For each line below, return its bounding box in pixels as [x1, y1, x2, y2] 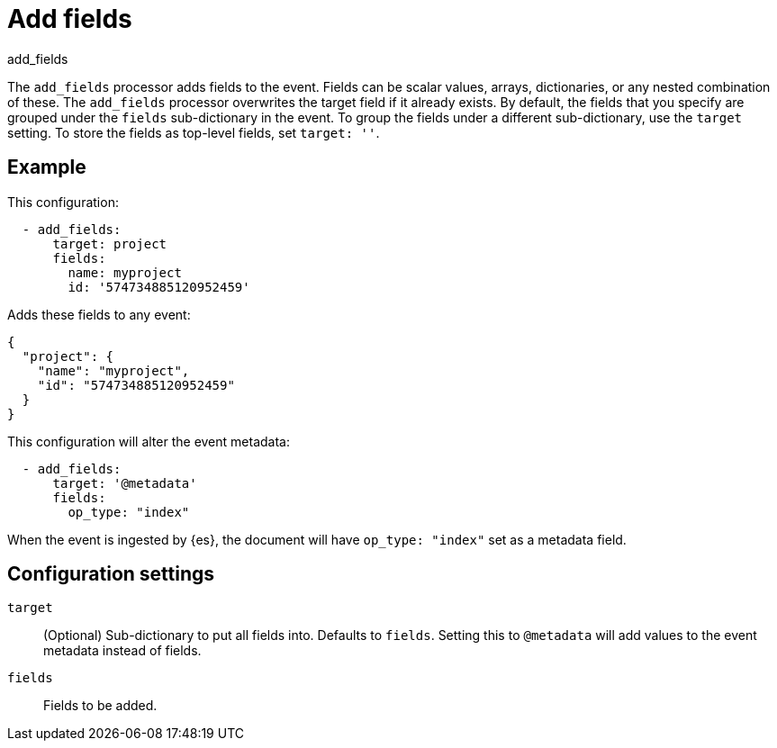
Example [7, 156, 86, 179]
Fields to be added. [43, 698, 158, 714]
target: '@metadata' [52, 475, 197, 491]
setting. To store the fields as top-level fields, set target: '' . [7, 124, 380, 140]
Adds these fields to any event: [7, 306, 191, 322]
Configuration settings [7, 563, 215, 586]
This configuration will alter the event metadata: [7, 433, 290, 449]
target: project [52, 236, 167, 251]
